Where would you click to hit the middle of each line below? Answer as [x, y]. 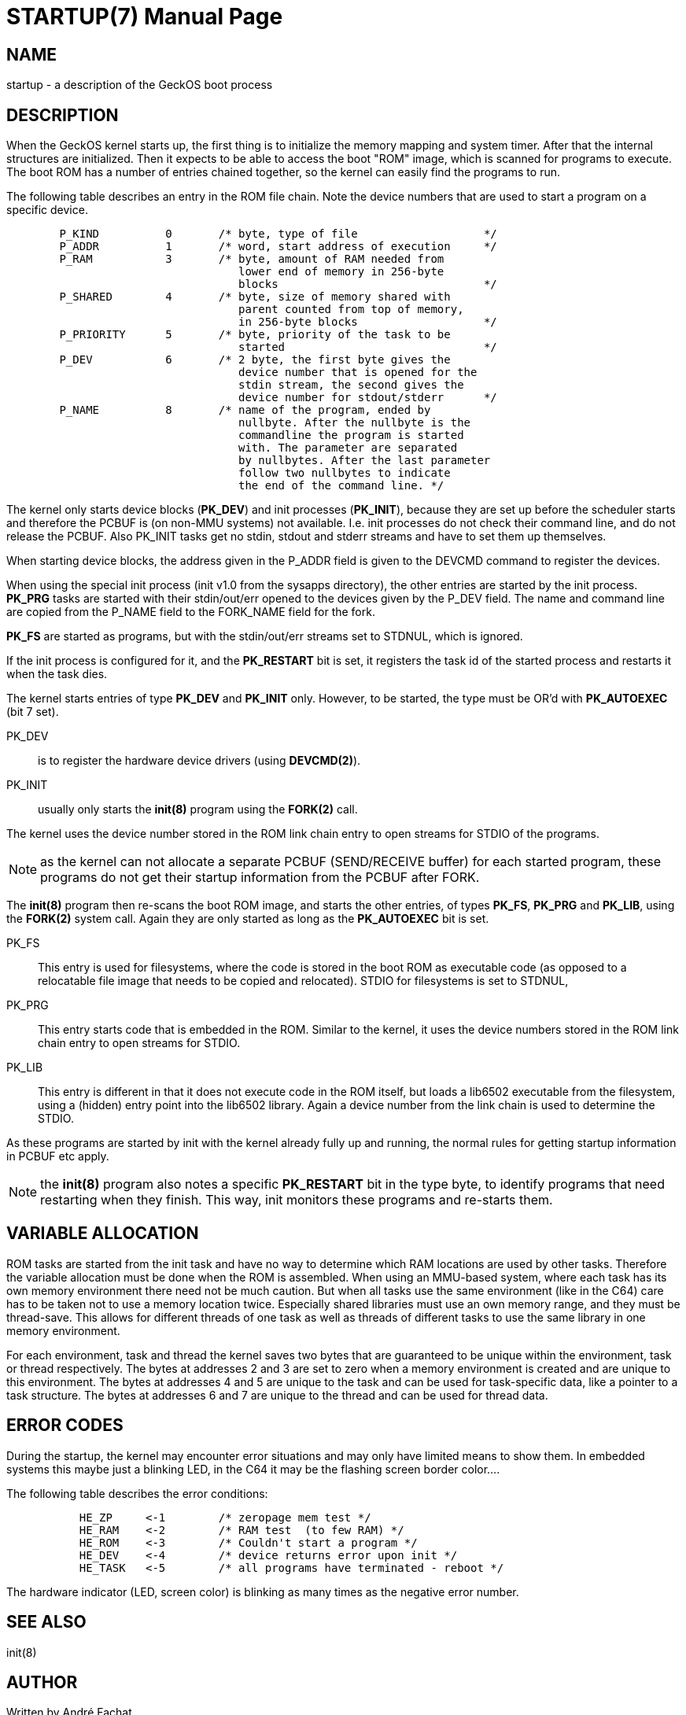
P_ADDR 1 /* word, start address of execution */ [278, 247]
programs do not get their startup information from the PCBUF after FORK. [260, 878]
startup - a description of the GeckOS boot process [140, 85]
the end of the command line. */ [341, 486]
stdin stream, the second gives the [351, 385]
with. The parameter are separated [348, 448]
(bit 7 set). [33, 712]
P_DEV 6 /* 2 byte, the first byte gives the [255, 360]
